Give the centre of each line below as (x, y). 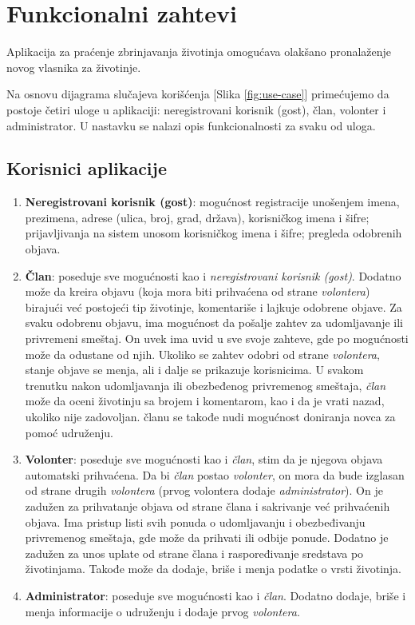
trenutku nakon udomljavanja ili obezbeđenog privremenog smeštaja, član (205, 385)
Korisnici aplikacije (87, 168)
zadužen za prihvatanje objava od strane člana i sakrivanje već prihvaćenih (207, 506)
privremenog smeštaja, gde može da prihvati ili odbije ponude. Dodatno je (207, 537)
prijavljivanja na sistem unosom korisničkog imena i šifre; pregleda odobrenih (213, 233)
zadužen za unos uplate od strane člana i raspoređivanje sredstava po (194, 553)
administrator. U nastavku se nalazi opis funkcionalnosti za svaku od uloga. (191, 125)
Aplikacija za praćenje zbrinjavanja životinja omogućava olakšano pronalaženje (199, 52)
